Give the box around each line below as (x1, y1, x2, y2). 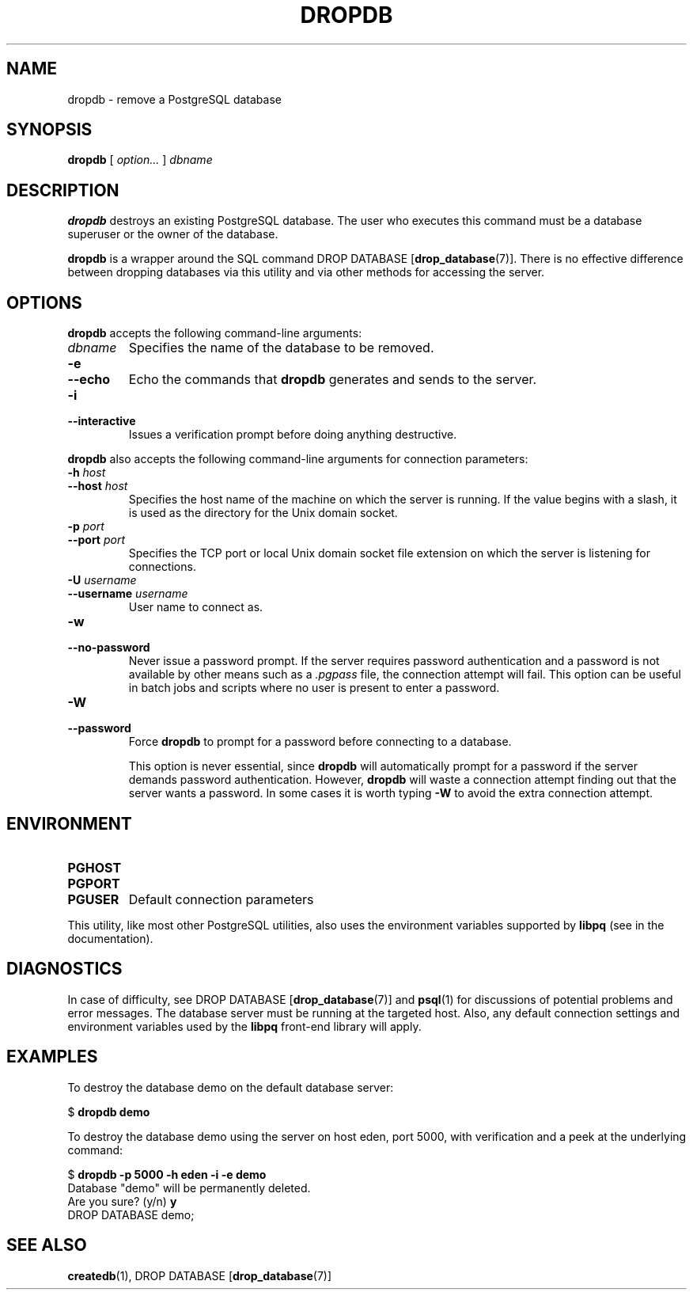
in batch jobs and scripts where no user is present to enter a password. (128, 681, 500, 695)
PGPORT (67, 875, 120, 891)
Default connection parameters (128, 891, 314, 907)
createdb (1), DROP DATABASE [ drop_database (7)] (67, 1268, 332, 1283)
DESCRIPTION (6, 180, 119, 200)
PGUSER (67, 891, 119, 907)
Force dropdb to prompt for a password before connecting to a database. (128, 735, 512, 749)
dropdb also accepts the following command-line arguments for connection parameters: (67, 452, 528, 466)
